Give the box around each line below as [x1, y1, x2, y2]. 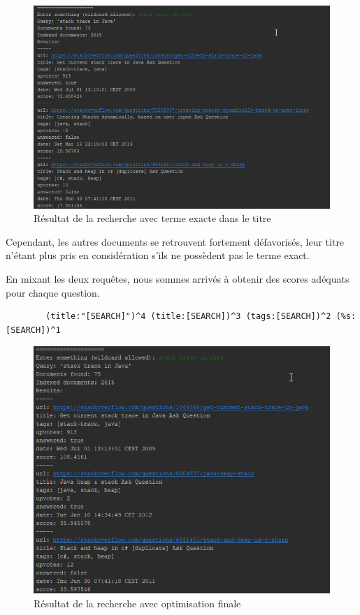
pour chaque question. [6, 285, 100, 299]
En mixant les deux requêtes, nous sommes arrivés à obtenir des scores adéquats [6, 271, 350, 286]
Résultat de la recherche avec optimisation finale [34, 595, 241, 610]
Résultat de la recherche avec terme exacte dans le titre [34, 211, 271, 225]
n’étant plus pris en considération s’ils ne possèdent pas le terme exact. [6, 248, 310, 262]
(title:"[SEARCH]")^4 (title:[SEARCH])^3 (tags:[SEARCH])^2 [45, 311, 331, 322]
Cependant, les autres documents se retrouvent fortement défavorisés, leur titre [6, 234, 345, 249]
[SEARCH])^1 [6, 325, 61, 335]
